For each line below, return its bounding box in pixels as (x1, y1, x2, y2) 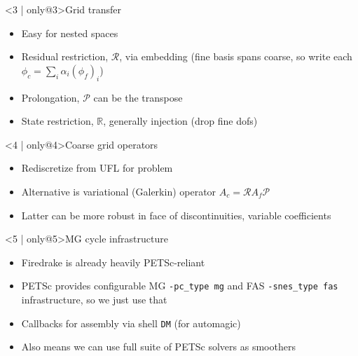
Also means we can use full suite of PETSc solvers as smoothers (21, 339, 296, 354)
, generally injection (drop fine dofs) (103, 114, 258, 128)
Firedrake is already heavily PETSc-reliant (21, 254, 205, 269)
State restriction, (21, 114, 94, 128)
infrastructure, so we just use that (21, 292, 167, 306)
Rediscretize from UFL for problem (21, 160, 173, 175)
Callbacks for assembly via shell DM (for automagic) (21, 315, 241, 330)
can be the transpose (93, 90, 183, 104)
